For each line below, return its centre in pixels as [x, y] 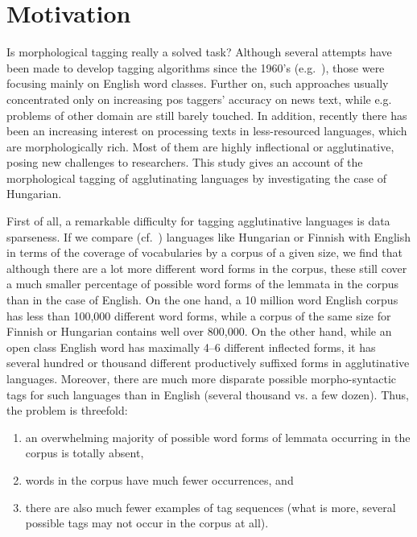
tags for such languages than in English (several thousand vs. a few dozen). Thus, [208, 394]
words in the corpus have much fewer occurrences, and [159, 479]
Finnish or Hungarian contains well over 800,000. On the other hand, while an [199, 331]
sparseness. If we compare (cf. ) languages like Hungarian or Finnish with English [208, 236]
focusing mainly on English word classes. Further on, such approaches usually [198, 83]
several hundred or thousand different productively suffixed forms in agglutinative [208, 363]
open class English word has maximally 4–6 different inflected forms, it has [191, 347]
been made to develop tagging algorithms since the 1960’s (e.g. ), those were [196, 67]
